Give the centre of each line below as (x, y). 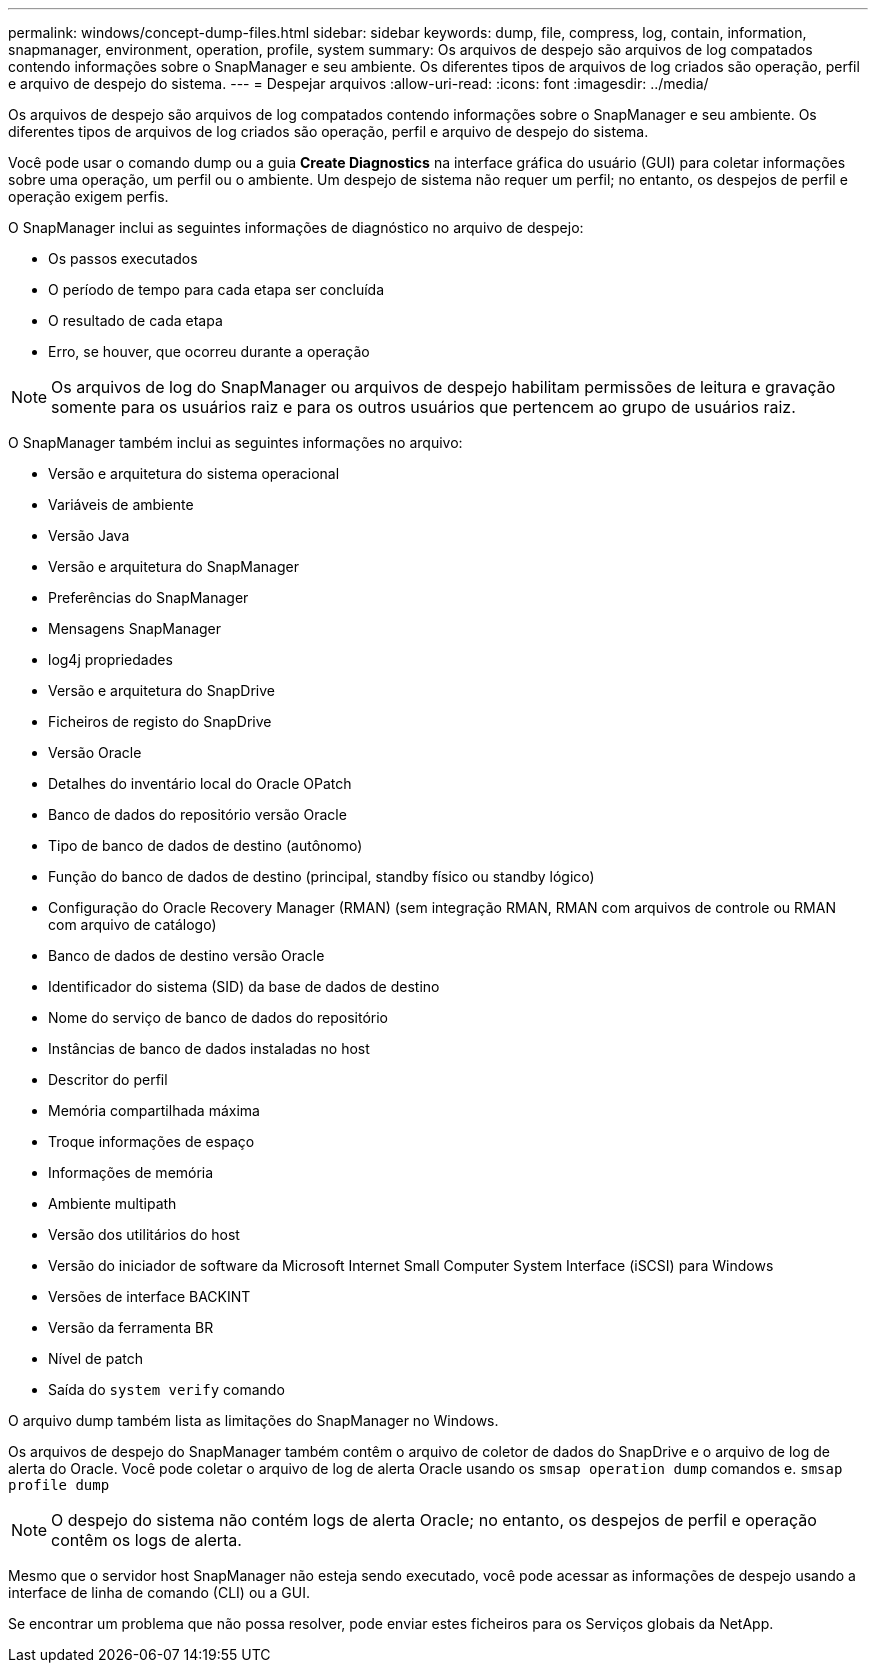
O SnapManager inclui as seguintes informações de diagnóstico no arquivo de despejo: (296, 227)
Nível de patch (95, 1358)
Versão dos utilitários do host (144, 1234)
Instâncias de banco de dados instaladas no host (209, 1048)
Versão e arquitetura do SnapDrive (161, 690)
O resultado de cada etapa (135, 320)
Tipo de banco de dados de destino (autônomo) (205, 845)
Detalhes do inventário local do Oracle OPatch (200, 783)
